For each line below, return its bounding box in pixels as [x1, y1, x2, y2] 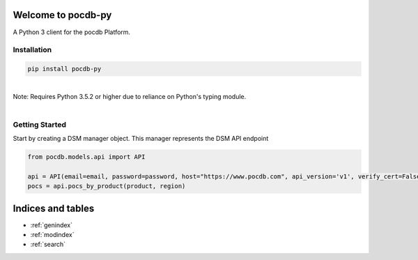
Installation [13, 45, 52, 55]
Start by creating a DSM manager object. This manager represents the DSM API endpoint [13, 134, 269, 142]
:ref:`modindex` [30, 231, 75, 239]
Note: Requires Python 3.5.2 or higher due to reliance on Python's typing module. [13, 93, 247, 101]
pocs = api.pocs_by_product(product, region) [27, 182, 186, 190]
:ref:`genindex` [30, 220, 73, 229]
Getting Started [13, 119, 66, 129]
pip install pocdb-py [27, 65, 102, 73]
